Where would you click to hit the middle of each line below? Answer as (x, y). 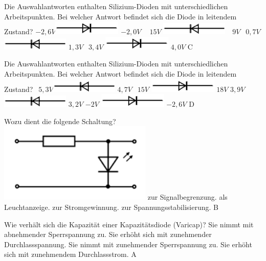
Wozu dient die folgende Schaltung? (60, 121)
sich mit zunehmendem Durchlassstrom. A (70, 254)
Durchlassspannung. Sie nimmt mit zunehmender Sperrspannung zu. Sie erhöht (128, 244)
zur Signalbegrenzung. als (187, 197)
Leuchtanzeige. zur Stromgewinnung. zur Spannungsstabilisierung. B (111, 207)
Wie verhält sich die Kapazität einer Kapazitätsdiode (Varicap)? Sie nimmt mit (129, 224)
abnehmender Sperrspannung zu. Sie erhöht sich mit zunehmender (108, 234)
